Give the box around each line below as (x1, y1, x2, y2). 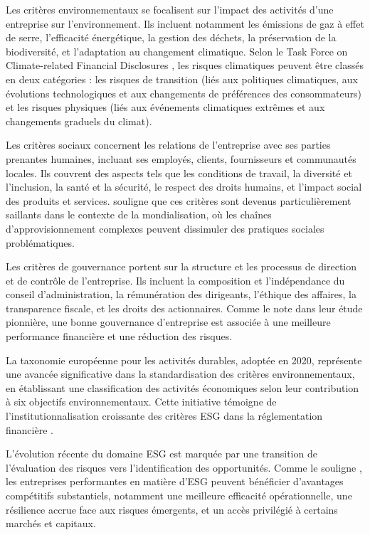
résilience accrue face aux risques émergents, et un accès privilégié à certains (6, 502, 338, 517)
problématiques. (6, 235, 75, 250)
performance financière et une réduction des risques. (6, 329, 233, 344)
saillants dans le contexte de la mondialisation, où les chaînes (6, 207, 272, 222)
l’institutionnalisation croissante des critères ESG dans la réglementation (6, 408, 323, 423)
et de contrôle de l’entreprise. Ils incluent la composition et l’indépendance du (6, 272, 345, 287)
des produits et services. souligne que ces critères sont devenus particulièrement (6, 193, 351, 208)
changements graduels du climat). (6, 113, 152, 128)
